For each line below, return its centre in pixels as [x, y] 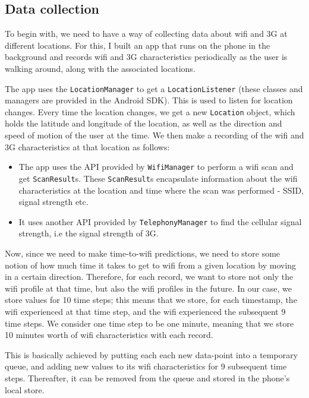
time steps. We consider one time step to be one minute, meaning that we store [149, 323]
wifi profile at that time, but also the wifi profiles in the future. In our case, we [148, 288]
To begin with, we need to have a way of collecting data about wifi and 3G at [146, 34]
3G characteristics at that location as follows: [87, 146]
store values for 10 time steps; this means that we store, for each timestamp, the [151, 300]
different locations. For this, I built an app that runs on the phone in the [138, 45]
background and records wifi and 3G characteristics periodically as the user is [146, 57]
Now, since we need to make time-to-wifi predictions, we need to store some [143, 253]
